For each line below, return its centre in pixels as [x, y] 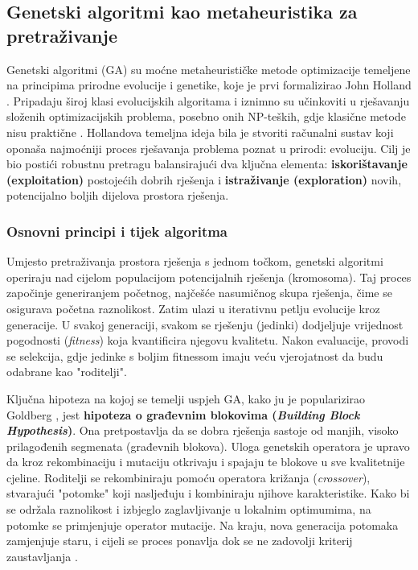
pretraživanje [62, 35]
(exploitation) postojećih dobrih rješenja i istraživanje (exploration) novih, [204, 179]
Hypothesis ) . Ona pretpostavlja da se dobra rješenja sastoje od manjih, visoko [203, 430]
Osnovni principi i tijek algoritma [117, 231]
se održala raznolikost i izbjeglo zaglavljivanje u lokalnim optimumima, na [189, 509]
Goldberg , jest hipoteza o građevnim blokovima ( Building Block [183, 414]
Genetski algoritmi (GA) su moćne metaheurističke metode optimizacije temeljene [209, 69]
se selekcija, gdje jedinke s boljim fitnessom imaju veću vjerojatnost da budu [195, 355]
